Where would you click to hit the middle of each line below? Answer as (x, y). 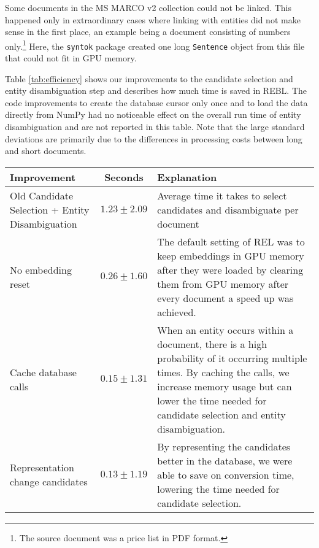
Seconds (124, 177)
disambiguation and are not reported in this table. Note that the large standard (155, 127)
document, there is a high (212, 344)
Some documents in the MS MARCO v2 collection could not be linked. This (148, 7)
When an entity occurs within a (225, 330)
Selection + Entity (50, 209)
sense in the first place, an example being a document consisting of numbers (148, 32)
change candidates (49, 482)
